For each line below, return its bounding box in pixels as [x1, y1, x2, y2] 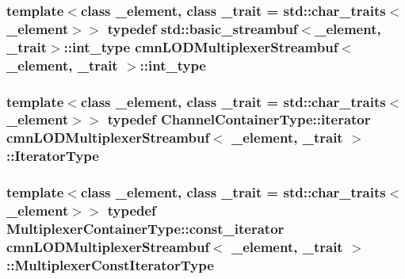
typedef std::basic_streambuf [107, 18, 298, 38]
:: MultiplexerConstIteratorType [6, 254, 214, 274]
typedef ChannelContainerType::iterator [107, 109, 371, 129]
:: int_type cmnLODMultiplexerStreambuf [63, 36, 338, 56]
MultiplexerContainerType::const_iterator [6, 218, 285, 238]
